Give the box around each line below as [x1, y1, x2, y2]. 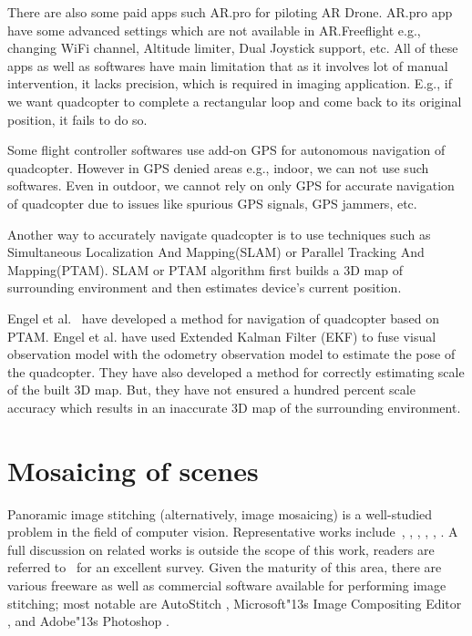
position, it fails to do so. [7, 109, 148, 128]
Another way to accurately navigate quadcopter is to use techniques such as [7, 224, 431, 243]
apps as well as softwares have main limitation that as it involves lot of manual [7, 56, 448, 75]
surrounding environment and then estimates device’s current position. [7, 278, 402, 297]
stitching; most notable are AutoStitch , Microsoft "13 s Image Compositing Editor [7, 593, 462, 612]
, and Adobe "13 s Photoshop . [7, 611, 169, 631]
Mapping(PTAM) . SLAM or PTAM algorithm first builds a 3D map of [7, 260, 403, 279]
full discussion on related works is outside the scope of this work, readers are [7, 539, 435, 559]
